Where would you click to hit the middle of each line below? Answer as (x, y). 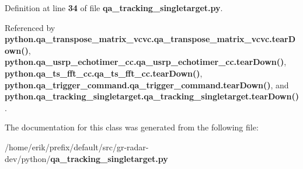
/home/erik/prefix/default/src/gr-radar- (77, 146)
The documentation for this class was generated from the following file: (132, 127)
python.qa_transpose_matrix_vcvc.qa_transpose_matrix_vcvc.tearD (150, 39)
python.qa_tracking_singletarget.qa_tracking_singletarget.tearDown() (152, 96)
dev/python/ (28, 158)
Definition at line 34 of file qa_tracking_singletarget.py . (114, 8)
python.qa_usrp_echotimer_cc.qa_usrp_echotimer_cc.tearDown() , (146, 62)
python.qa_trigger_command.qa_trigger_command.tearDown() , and (147, 84)
